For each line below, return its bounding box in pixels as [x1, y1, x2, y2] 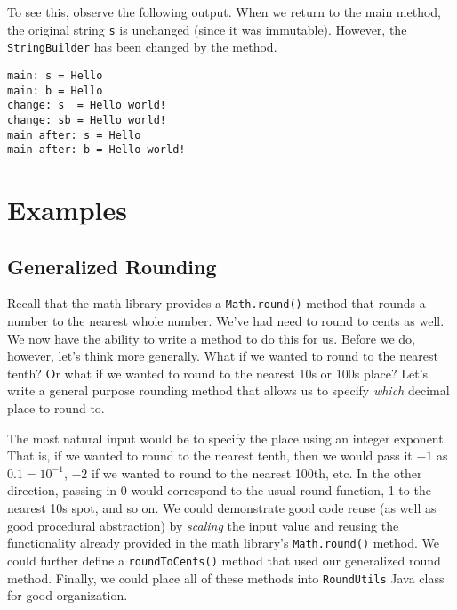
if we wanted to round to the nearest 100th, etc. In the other [92, 463, 422, 482]
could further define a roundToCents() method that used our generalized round [7, 550, 441, 569]
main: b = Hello [7, 84, 103, 97]
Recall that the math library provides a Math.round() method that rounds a [7, 294, 426, 313]
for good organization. [7, 586, 128, 605]
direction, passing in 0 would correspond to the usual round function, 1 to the [7, 481, 431, 500]
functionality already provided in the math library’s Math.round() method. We [7, 533, 439, 552]
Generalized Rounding [7, 252, 217, 280]
